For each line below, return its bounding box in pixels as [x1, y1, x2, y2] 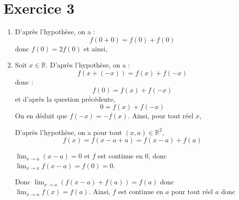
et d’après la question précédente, [15, 93, 115, 104]
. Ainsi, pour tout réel [128, 111, 194, 121]
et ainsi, [84, 43, 108, 53]
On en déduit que [15, 111, 67, 121]
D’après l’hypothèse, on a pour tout [15, 127, 122, 137]
